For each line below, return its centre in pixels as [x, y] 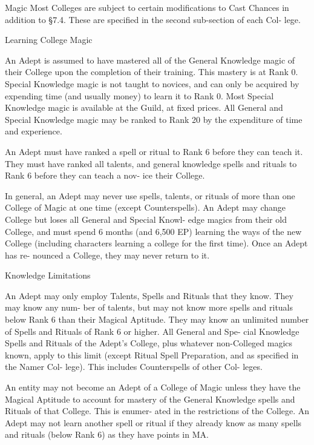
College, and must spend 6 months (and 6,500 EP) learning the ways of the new [153, 231]
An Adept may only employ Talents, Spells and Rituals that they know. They [149, 295]
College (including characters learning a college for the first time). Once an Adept [156, 243]
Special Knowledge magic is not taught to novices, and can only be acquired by [152, 83]
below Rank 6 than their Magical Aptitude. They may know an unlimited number [157, 319]
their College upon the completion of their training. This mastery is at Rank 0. [152, 72]
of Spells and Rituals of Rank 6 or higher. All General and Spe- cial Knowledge [152, 331]
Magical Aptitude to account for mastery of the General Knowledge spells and [150, 399]
